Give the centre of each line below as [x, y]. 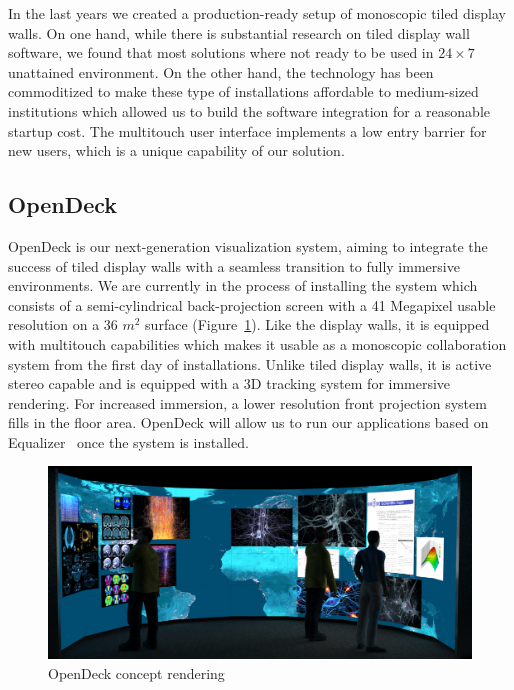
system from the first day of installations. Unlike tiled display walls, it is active [250, 363]
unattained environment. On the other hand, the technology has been [221, 71]
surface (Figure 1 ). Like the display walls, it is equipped [317, 324]
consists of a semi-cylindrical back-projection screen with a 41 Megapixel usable [252, 304]
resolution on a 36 [63, 324]
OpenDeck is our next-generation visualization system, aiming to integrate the [248, 245]
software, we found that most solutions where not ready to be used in [221, 52]
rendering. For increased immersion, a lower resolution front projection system [247, 402]
